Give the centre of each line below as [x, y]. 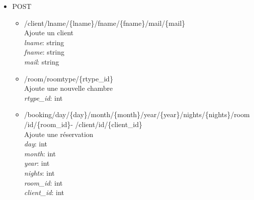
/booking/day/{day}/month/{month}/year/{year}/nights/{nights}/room [137, 114]
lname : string [44, 42]
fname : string [44, 52]
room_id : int [43, 182]
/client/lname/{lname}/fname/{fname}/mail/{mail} [105, 23]
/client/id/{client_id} [109, 124]
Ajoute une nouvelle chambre [68, 88]
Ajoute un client [49, 33]
